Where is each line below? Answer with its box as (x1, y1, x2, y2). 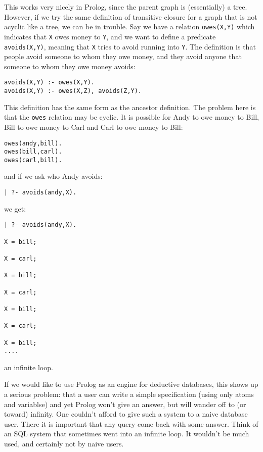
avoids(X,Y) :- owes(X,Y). (4, 79, 95, 86)
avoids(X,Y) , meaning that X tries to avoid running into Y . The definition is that (4, 41, 256, 52)
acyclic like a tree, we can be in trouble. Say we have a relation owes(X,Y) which (4, 21, 255, 32)
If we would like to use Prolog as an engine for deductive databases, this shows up (4, 379, 258, 389)
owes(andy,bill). (4, 139, 62, 147)
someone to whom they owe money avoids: (4, 61, 136, 71)
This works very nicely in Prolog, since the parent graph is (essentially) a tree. (4, 2, 247, 12)
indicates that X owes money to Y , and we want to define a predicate (4, 31, 216, 41)
